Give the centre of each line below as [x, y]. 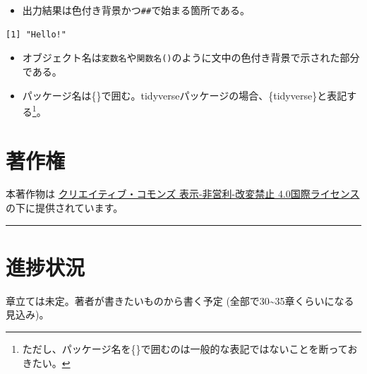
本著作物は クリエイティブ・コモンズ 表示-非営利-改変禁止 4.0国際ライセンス [183, 194]
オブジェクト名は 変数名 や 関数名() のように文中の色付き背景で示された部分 [191, 58]
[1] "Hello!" [36, 34]
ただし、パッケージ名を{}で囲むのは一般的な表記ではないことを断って [185, 348]
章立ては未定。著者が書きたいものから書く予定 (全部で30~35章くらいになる [180, 300]
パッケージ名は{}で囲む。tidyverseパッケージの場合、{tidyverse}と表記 [185, 95]
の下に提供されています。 [65, 208]
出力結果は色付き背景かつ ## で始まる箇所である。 [136, 10]
